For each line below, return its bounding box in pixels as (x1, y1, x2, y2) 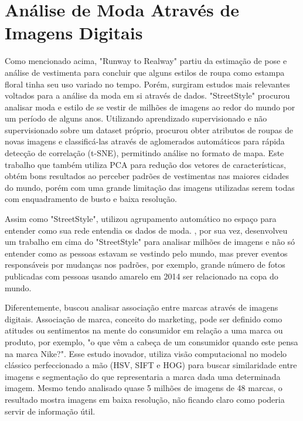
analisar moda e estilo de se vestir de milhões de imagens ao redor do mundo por (5, 100, 295, 113)
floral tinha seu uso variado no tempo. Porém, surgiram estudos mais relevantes (5, 78, 290, 90)
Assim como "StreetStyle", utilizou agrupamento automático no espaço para (5, 213, 277, 225)
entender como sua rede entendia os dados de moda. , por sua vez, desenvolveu (5, 224, 288, 236)
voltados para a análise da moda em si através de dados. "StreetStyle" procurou (5, 89, 290, 102)
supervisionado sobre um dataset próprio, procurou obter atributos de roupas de (5, 123, 294, 136)
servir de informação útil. (5, 405, 96, 417)
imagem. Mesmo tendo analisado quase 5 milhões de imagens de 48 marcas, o (5, 382, 282, 394)
